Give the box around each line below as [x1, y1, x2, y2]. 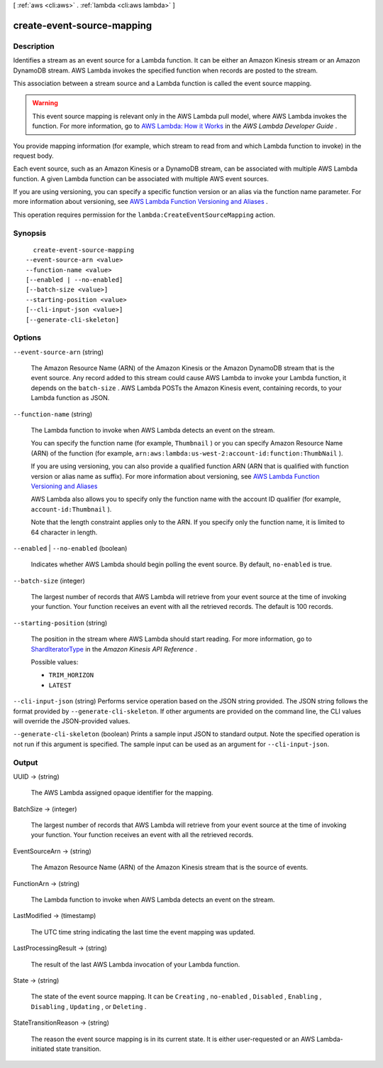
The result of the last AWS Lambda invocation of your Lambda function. [30, 960, 240, 969]
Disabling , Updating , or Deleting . [30, 1002, 147, 1010]
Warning [32, 99, 58, 107]
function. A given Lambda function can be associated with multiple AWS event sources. [13, 174, 269, 183]
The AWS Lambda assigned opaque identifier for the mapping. [30, 789, 213, 797]
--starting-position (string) [13, 618, 108, 627]
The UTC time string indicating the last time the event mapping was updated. [30, 927, 255, 936]
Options [13, 333, 42, 342]
